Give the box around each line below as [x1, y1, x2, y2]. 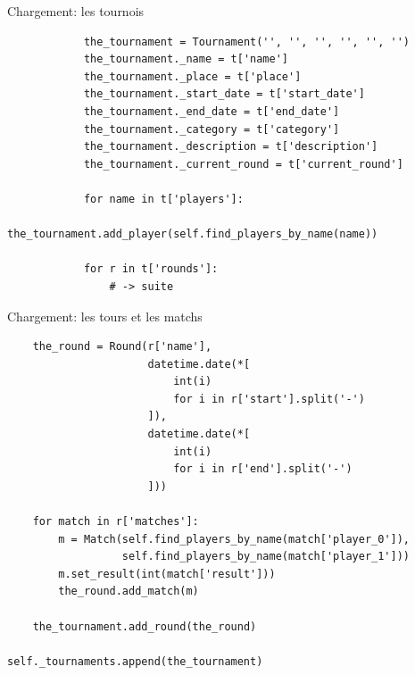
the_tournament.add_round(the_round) [32, 620, 257, 633]
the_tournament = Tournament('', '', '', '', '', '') [83, 35, 411, 48]
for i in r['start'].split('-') [173, 392, 365, 405]
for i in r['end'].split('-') [173, 462, 353, 476]
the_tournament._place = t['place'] [83, 70, 302, 83]
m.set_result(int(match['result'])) [58, 567, 276, 580]
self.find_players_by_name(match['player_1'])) [121, 550, 411, 563]
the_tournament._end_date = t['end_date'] [83, 104, 340, 118]
